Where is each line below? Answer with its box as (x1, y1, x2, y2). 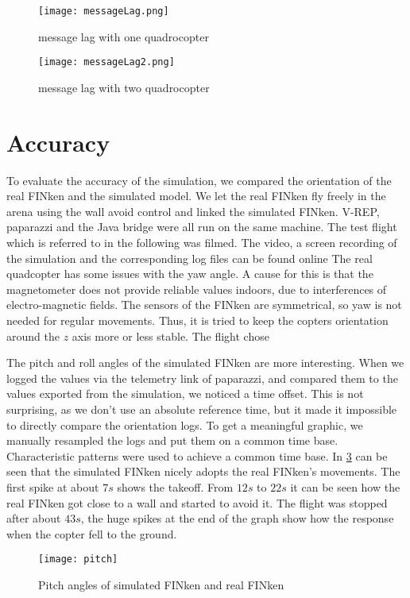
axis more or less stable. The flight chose (72, 327, 269, 344)
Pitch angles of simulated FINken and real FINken (38, 576, 284, 592)
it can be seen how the (290, 478, 400, 495)
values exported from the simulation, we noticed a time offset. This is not (6, 385, 364, 402)
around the (6, 327, 60, 344)
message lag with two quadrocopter (38, 79, 210, 95)
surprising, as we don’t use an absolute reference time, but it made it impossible (6, 400, 397, 417)
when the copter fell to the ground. (6, 525, 177, 542)
